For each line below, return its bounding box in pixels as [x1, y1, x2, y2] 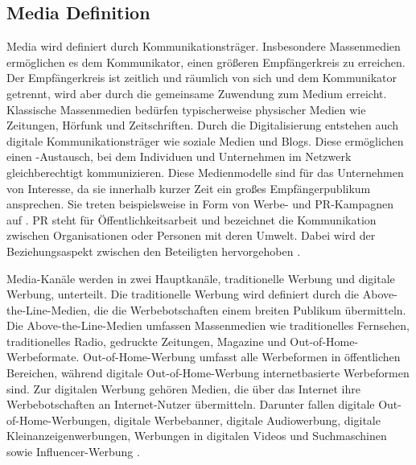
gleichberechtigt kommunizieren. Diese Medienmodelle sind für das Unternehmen [6, 163, 404, 180]
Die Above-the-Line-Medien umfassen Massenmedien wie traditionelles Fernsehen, [6, 317, 410, 334]
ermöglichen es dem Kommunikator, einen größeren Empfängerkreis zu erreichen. [6, 53, 406, 70]
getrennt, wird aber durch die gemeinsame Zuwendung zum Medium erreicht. [6, 84, 387, 101]
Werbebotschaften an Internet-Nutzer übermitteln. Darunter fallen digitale [6, 396, 375, 413]
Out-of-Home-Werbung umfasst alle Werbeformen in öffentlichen [82, 348, 401, 365]
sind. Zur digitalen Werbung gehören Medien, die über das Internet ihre [6, 380, 360, 397]
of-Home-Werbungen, [6, 411, 111, 428]
